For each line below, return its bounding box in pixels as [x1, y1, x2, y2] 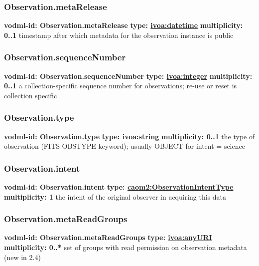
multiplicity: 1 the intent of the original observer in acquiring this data [4, 191, 227, 202]
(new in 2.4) [4, 252, 41, 262]
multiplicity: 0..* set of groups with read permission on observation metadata [4, 242, 247, 253]
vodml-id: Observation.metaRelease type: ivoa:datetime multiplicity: [4, 20, 243, 30]
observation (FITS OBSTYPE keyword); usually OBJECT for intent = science [4, 141, 245, 151]
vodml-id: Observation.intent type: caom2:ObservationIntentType [4, 182, 234, 192]
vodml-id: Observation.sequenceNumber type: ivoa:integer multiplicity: [4, 70, 253, 81]
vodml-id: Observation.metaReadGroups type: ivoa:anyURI [4, 232, 212, 243]
